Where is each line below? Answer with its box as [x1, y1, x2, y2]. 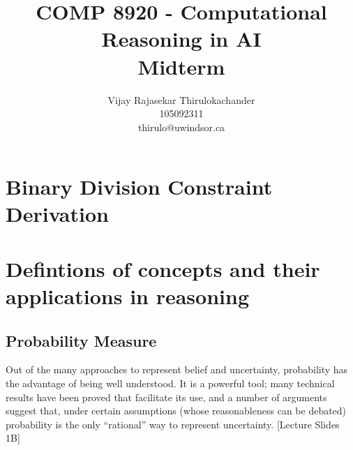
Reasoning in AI [101, 24, 262, 53]
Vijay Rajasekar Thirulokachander [107, 92, 255, 107]
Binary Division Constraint [6, 172, 273, 201]
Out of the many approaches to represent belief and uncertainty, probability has [6, 362, 348, 377]
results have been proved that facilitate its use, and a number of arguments [6, 389, 327, 404]
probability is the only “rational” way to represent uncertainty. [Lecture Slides [6, 417, 340, 431]
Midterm [137, 52, 225, 80]
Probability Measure [6, 329, 157, 351]
